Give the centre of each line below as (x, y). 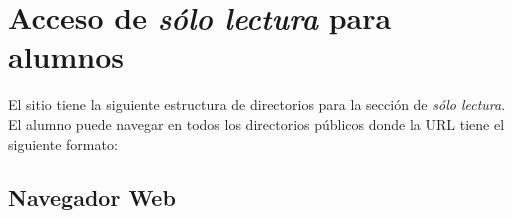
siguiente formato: (63, 143)
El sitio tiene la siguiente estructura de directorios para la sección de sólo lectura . (257, 104)
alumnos (66, 56)
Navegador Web (92, 197)
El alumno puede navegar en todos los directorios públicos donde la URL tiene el (256, 123)
